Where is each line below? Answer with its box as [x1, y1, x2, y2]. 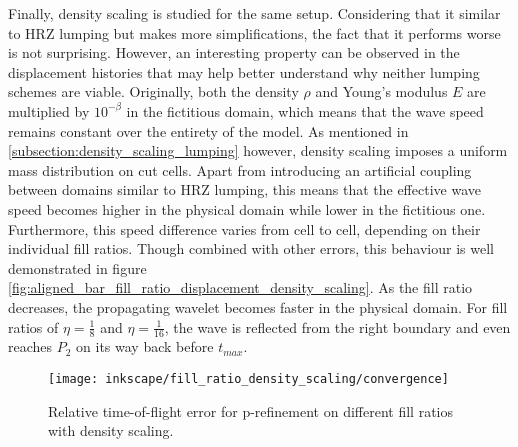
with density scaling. [48, 420, 174, 441]
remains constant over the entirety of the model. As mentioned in [8, 120, 409, 141]
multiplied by [8, 100, 90, 121]
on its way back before [76, 336, 214, 357]
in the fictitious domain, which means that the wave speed [126, 100, 484, 121]
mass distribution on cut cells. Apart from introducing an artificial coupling [8, 159, 472, 180]
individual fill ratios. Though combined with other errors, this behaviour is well [8, 238, 494, 259]
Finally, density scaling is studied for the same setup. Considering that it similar [8, 3, 501, 23]
